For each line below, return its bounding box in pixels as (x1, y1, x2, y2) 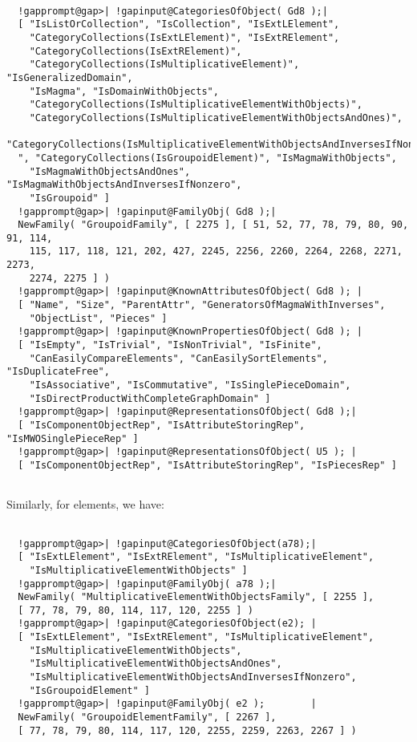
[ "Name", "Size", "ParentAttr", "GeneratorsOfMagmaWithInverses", (18, 299, 386, 311)
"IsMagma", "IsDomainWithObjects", (29, 85, 219, 97)
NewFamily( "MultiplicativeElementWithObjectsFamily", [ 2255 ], (18, 591, 374, 603)
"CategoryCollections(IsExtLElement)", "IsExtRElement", (29, 31, 340, 43)
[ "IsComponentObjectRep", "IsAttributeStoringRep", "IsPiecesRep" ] (18, 459, 397, 471)
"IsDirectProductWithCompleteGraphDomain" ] (29, 392, 271, 404)
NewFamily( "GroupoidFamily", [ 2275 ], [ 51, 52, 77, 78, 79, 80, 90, (18, 219, 409, 231)
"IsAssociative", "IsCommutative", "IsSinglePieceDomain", (29, 379, 351, 391)
